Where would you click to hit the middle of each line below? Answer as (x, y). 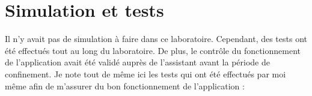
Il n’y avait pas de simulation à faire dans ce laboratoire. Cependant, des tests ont (156, 39)
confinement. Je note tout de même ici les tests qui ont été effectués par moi (145, 73)
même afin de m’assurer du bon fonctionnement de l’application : (125, 85)
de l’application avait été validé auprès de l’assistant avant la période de (137, 62)
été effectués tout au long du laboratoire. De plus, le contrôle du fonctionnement (153, 50)
